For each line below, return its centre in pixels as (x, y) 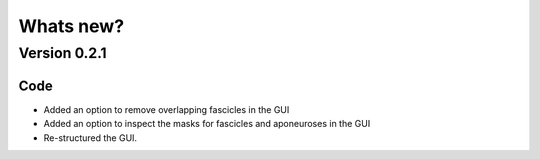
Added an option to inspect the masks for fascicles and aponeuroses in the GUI (207, 124)
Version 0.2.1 (62, 53)
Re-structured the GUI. (90, 137)
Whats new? (71, 26)
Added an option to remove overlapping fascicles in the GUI (166, 109)
